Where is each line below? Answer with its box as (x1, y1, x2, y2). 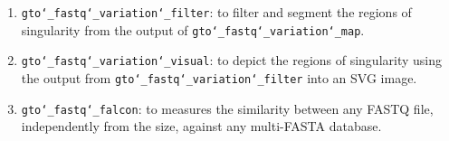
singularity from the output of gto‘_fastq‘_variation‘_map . (21, 20, 365, 39)
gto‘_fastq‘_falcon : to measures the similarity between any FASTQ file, (21, 99, 434, 117)
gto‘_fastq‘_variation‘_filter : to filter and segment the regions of (21, 3, 412, 21)
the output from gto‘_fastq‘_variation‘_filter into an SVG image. (21, 68, 417, 87)
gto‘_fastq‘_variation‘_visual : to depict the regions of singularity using (21, 51, 443, 70)
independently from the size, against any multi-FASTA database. (21, 117, 382, 136)
